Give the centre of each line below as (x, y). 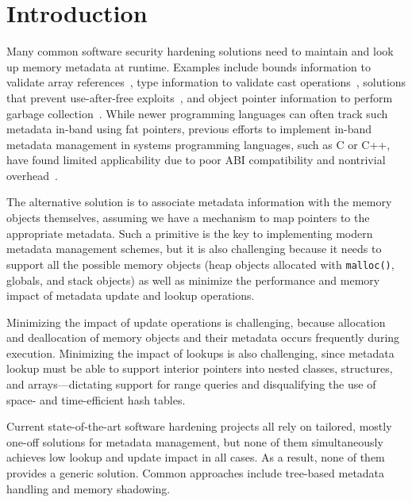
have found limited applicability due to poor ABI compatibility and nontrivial (196, 160)
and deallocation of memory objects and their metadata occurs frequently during (203, 337)
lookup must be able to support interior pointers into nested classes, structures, (200, 368)
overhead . (33, 175)
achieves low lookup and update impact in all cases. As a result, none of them (196, 457)
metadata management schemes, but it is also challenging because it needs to (194, 249)
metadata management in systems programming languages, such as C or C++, (198, 144)
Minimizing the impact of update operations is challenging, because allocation (196, 322)
